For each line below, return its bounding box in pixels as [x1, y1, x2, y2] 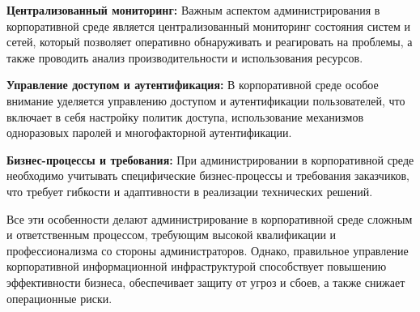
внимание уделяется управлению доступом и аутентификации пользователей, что [6, 92, 405, 109]
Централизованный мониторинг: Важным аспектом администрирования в [6, 2, 380, 18]
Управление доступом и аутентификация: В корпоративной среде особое [6, 76, 379, 93]
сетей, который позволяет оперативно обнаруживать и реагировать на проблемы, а [6, 33, 413, 50]
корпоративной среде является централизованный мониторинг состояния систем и [6, 17, 410, 34]
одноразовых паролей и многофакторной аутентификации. [6, 124, 292, 141]
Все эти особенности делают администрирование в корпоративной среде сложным [6, 210, 413, 227]
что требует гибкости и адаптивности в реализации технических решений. [6, 182, 373, 199]
